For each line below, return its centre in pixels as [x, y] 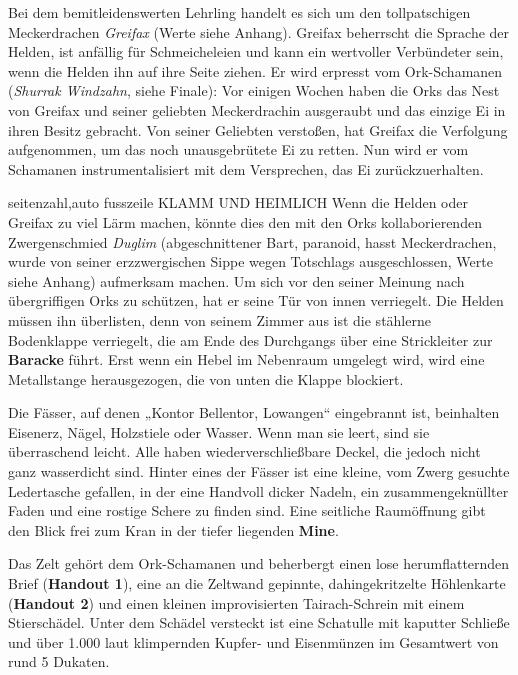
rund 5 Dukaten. [59, 661]
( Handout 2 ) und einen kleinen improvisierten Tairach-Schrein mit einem [236, 602]
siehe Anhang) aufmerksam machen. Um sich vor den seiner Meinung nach [236, 280]
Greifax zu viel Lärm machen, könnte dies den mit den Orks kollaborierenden [245, 221]
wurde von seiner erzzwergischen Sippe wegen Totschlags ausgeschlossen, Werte [250, 261]
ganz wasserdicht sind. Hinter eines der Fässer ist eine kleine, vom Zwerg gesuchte [259, 471]
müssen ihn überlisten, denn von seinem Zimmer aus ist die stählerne [219, 319]
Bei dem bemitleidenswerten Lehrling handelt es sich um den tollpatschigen [239, 12]
